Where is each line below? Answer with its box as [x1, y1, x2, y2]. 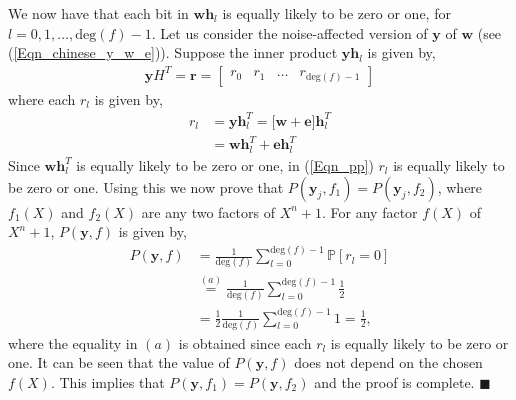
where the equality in [8, 332, 138, 353]
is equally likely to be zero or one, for [222, 3, 451, 23]
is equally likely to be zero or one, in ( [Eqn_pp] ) [76, 154, 374, 175]
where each [8, 88, 76, 109]
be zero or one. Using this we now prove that [8, 176, 284, 197]
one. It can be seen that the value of [8, 352, 230, 373]
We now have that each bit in [8, 3, 189, 23]
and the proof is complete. [314, 372, 475, 393]
